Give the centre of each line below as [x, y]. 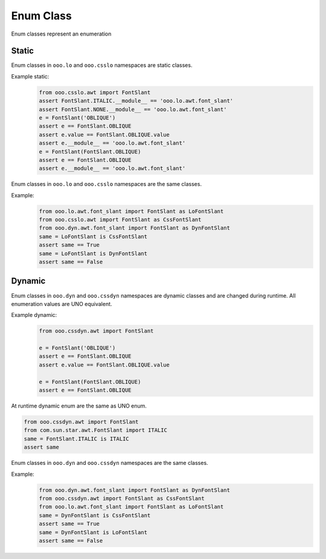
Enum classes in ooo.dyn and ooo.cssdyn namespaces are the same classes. [110, 463]
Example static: [30, 76]
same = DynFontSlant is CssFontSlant [95, 515]
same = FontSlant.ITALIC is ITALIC [76, 439]
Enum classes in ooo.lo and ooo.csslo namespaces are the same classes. [107, 184]
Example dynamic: [34, 315]
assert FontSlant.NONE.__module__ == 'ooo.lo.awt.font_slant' [133, 109]
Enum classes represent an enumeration [61, 34]
